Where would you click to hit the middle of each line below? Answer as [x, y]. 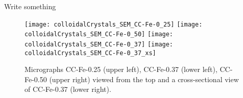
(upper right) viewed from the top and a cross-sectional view [144, 79]
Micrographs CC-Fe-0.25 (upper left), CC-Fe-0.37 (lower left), [121, 69]
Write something [30, 6]
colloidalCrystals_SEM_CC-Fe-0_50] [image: [99, 34]
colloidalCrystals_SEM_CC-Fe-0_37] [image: [99, 44]
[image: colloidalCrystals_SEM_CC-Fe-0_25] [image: [114, 24]
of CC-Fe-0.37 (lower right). [68, 89]
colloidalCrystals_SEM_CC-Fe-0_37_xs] [90, 53]
